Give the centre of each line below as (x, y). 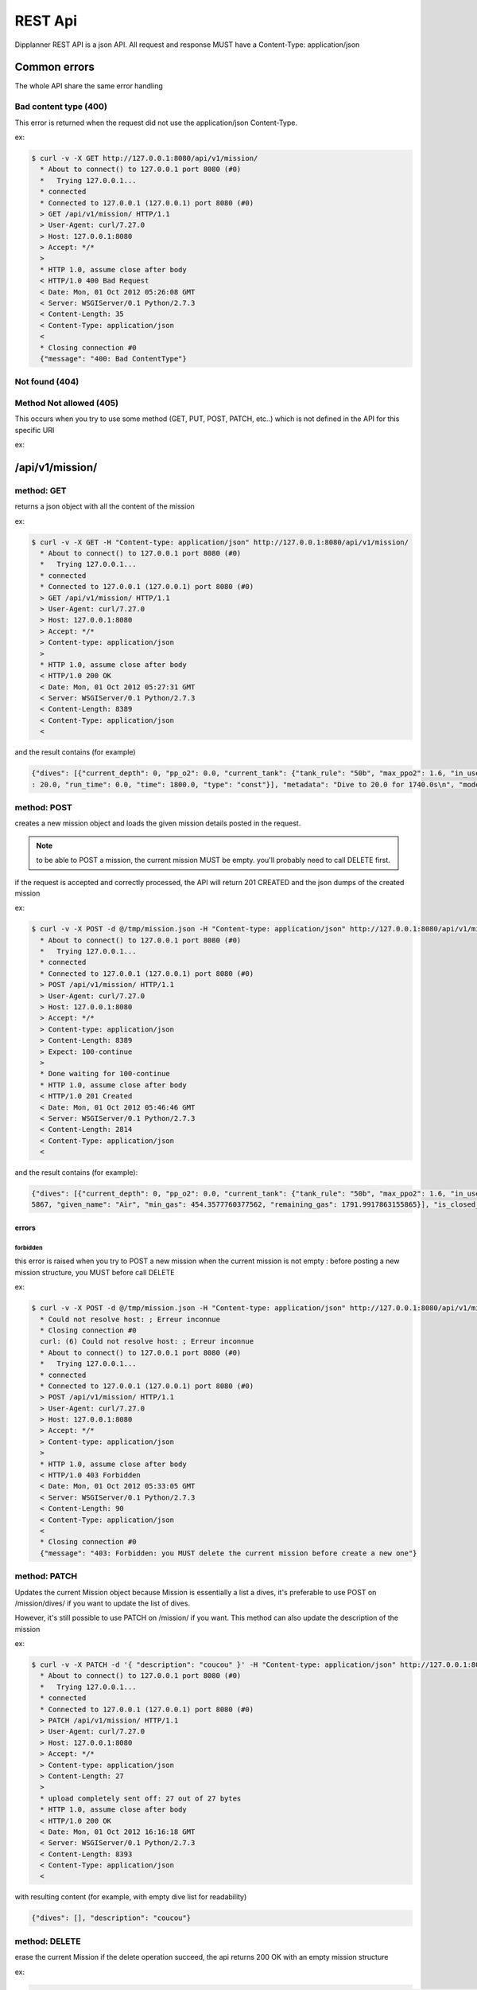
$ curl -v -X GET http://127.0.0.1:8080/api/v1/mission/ (145, 158)
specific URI (35, 430)
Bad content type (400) (61, 107)
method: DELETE (48, 1941)
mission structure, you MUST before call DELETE (95, 1272)
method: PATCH (46, 1576)
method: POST (44, 807)
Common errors (55, 67)
